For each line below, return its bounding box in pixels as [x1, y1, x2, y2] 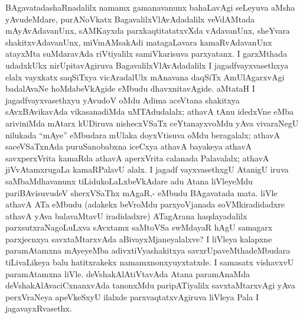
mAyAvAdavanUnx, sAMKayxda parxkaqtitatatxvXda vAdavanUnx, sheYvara [5, 24, 290, 37]
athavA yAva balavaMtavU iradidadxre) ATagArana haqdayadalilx [5, 209, 247, 222]
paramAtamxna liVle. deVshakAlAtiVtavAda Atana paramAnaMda [5, 267, 250, 280]
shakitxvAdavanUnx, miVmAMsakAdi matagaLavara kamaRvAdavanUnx [5, 35, 272, 48]
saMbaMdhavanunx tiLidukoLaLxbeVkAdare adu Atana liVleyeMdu [5, 174, 253, 187]
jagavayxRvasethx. [5, 302, 72, 314]
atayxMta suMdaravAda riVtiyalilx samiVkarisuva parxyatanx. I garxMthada [5, 47, 287, 60]
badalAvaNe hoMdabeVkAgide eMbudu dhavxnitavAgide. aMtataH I [5, 82, 255, 95]
